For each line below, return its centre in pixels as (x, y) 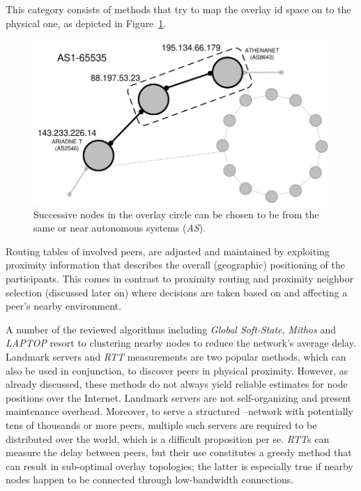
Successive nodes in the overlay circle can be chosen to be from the (176, 214)
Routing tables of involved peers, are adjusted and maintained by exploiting (168, 251)
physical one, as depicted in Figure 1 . (86, 23)
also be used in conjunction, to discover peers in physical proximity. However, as (177, 370)
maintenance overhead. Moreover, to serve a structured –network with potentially (179, 411)
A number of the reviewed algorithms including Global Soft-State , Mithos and (171, 329)
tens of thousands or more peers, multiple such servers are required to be (161, 424)
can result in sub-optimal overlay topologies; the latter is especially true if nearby (179, 466)
